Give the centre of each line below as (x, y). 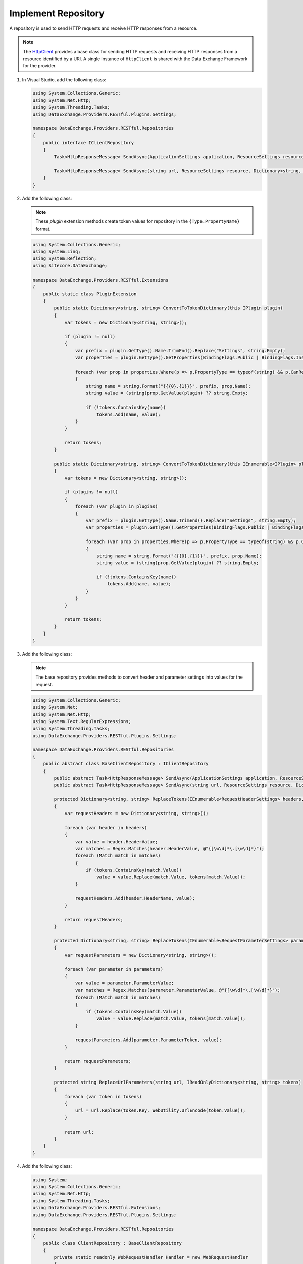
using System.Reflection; (65, 259)
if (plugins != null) (91, 492)
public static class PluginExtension (90, 294)
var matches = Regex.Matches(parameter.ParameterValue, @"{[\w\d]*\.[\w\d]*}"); (178, 990)
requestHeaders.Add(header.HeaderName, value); (135, 898)
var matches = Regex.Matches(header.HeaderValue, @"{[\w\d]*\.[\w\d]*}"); (170, 849)
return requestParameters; (98, 1061)
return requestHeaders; (94, 919)
